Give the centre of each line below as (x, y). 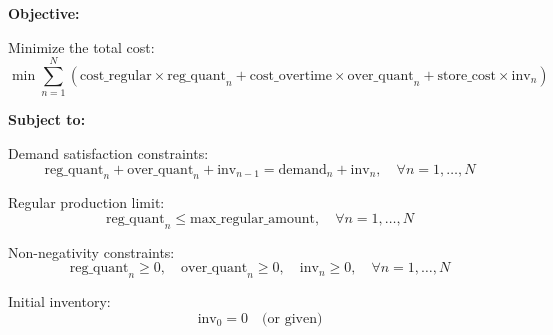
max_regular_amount (252, 218)
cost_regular (115, 75)
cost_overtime (290, 75)
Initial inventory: (59, 301)
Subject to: (47, 119)
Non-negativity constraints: (91, 251)
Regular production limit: (86, 202)
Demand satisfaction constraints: (108, 152)
